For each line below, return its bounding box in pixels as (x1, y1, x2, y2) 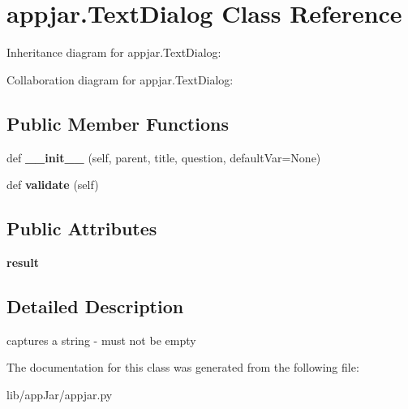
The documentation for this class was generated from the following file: (6, 359, 359, 376)
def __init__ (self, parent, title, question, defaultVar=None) (6, 149, 321, 166)
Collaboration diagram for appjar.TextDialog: (6, 71, 234, 88)
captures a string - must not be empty (6, 331, 196, 348)
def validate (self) (6, 176, 99, 193)
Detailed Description (6, 293, 184, 318)
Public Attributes (6, 216, 157, 241)
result (6, 253, 40, 270)
